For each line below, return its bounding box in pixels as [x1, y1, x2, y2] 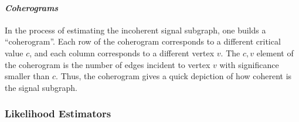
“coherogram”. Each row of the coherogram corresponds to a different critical [5, 35, 281, 48]
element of [256, 46, 294, 59]
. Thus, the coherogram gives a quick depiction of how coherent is [56, 70, 292, 82]
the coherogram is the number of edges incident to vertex [5, 58, 210, 70]
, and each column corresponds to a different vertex [29, 46, 215, 59]
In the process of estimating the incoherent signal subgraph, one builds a [5, 23, 266, 36]
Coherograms [5, 1, 59, 13]
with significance [219, 58, 279, 70]
